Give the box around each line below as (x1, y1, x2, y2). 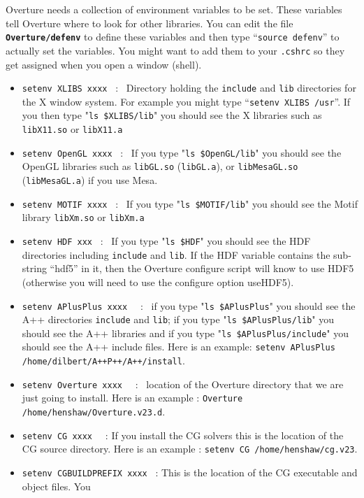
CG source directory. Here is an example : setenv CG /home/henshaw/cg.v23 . (22, 441, 358, 456)
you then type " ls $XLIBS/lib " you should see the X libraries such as (22, 108, 322, 122)
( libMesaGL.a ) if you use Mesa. (22, 173, 158, 187)
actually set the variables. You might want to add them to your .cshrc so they (6, 43, 345, 57)
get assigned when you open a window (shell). (6, 57, 202, 71)
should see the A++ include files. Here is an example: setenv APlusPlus (22, 339, 335, 354)
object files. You (22, 478, 91, 493)
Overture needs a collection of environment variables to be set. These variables (6, 2, 342, 16)
